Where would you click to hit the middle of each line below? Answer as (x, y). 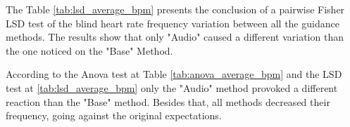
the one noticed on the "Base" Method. (89, 50)
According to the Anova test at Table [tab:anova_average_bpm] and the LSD (174, 74)
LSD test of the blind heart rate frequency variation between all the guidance (173, 23)
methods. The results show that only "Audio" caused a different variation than (175, 37)
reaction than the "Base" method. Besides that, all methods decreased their (168, 101)
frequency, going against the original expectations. (114, 115)
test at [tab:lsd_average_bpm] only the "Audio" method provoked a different (172, 87)
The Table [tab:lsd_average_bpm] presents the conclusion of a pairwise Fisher (175, 9)
